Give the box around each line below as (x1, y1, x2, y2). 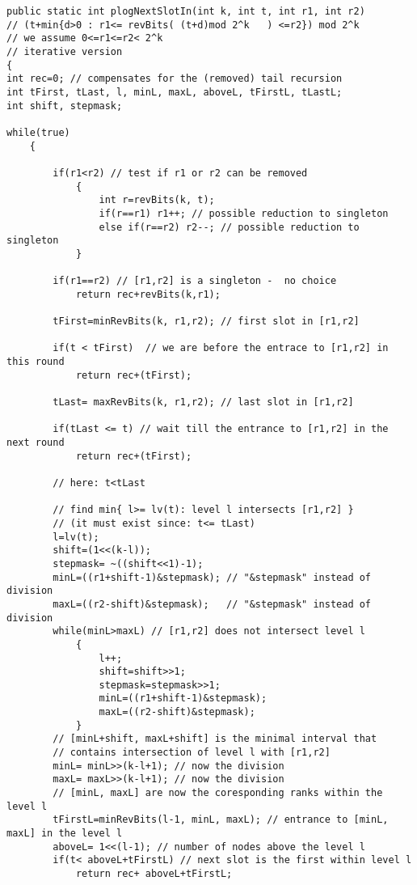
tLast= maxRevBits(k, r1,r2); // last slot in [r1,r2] (53, 396, 354, 409)
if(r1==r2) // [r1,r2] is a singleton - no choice (53, 275, 337, 287)
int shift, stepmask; (6, 100, 123, 112)
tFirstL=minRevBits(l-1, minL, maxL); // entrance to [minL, (53, 814, 389, 826)
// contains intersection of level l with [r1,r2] (53, 747, 331, 759)
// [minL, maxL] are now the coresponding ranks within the (53, 787, 383, 799)
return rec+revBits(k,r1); (75, 288, 221, 300)
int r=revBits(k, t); (99, 194, 215, 206)
